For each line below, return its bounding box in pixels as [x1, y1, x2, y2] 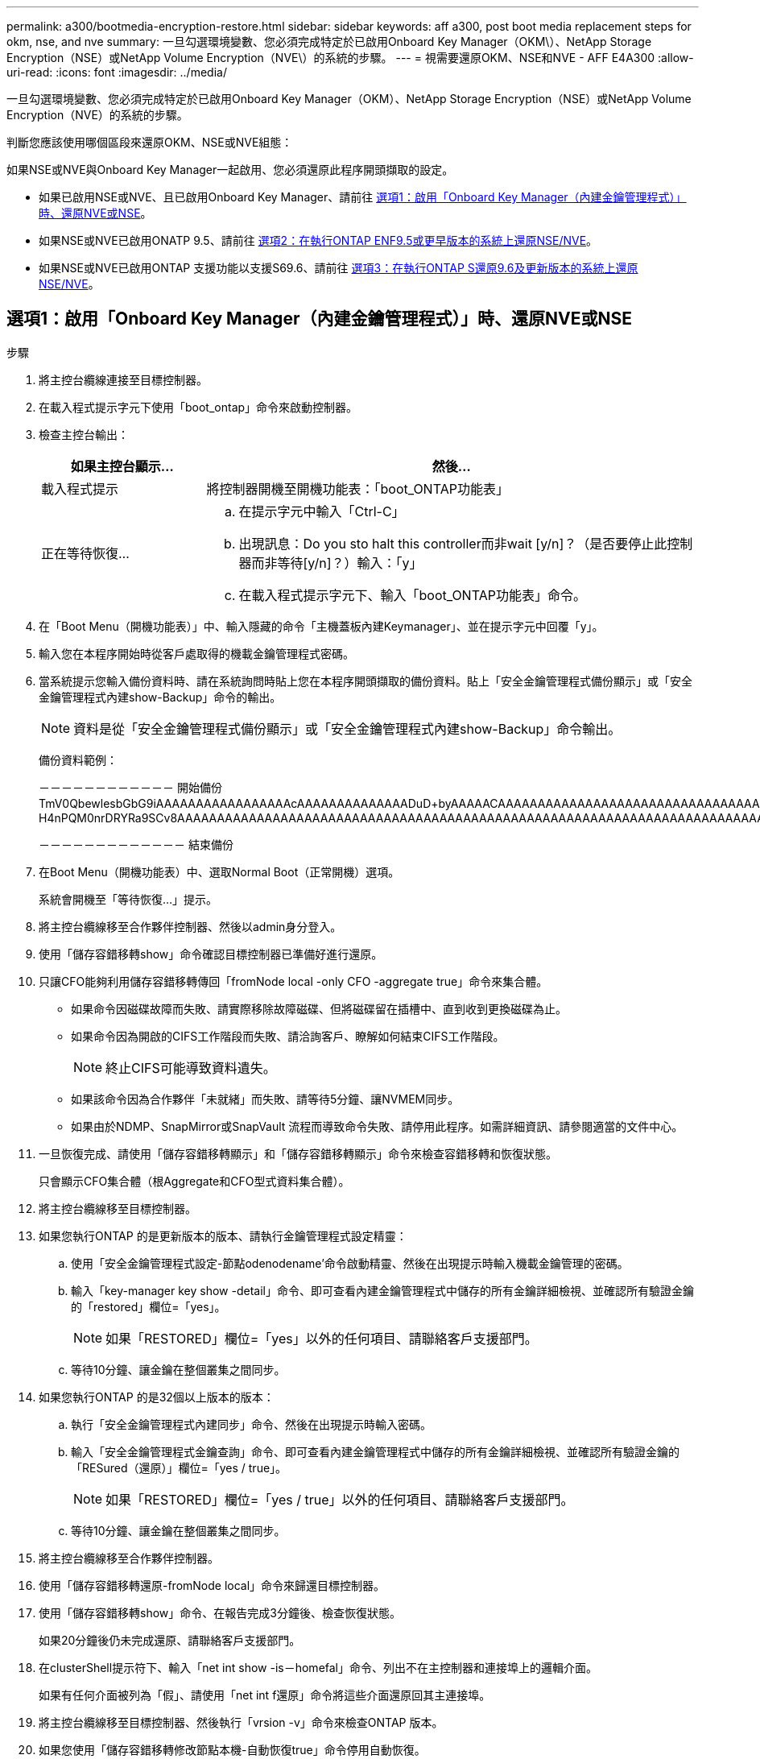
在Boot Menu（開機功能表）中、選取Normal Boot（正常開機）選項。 [39, 864, 400, 879]
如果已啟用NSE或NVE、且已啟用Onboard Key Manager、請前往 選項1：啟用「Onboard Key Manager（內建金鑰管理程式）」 [39, 190, 687, 204]
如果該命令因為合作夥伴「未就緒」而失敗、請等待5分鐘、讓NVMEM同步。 [71, 1091, 460, 1106]
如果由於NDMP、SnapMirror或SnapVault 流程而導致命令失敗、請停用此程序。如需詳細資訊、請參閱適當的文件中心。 [71, 1119, 684, 1133]
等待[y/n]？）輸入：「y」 [277, 554, 423, 571]
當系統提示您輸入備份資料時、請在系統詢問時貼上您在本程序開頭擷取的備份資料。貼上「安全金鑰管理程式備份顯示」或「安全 [39, 673, 692, 688]
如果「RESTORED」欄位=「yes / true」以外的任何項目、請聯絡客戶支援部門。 [105, 1491, 574, 1508]
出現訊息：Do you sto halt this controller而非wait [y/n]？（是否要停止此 [238, 535, 667, 552]
